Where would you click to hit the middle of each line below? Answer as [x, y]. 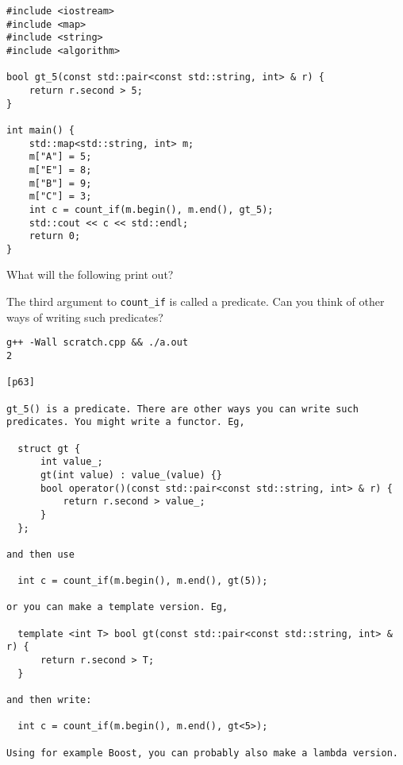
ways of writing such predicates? [85, 317]
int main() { [40, 130]
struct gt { [49, 448]
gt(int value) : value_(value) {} [131, 475]
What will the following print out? [90, 274]
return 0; [55, 236]
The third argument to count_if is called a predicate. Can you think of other [196, 301]
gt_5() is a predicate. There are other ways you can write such [182, 409]
